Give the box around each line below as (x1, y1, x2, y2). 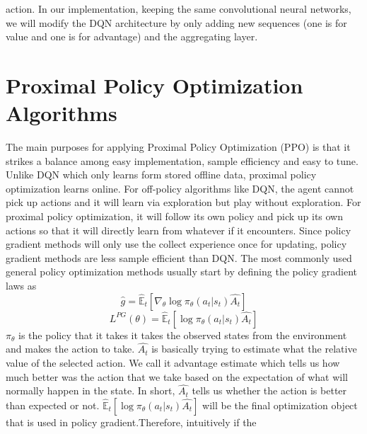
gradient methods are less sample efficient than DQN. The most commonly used (6, 250, 352, 265)
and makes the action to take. (6, 341, 135, 356)
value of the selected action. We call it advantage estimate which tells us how (6, 355, 340, 370)
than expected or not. (6, 398, 100, 413)
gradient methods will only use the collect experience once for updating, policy (6, 236, 347, 251)
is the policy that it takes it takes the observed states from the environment (18, 327, 347, 342)
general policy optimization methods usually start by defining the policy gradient (6, 264, 358, 279)
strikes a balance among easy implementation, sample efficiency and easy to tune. (6, 153, 359, 168)
